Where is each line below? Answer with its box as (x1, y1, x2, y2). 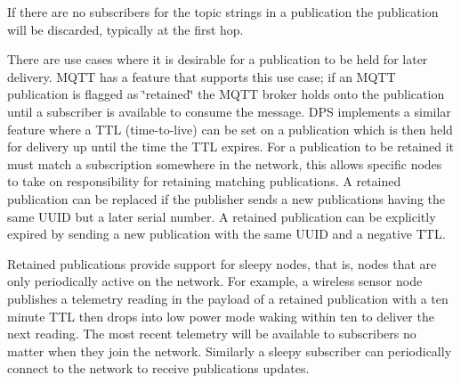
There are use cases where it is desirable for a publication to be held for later (7, 50, 428, 69)
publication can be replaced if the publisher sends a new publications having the (7, 189, 445, 208)
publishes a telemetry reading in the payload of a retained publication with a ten (7, 289, 449, 307)
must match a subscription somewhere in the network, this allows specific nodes (7, 154, 442, 173)
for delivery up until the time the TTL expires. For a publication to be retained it (7, 137, 454, 156)
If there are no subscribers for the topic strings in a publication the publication (7, 3, 439, 20)
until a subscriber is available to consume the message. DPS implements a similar (7, 102, 451, 120)
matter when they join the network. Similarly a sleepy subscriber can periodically (7, 341, 452, 360)
